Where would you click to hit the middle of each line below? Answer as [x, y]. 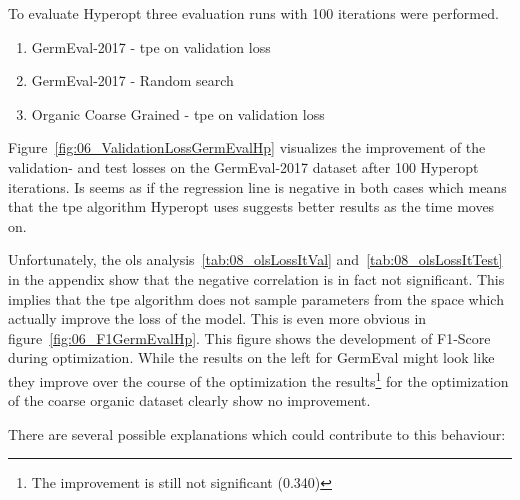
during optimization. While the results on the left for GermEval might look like [251, 357]
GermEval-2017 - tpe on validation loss [151, 46]
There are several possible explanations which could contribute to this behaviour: [257, 433]
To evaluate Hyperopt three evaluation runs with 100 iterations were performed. [253, 13]
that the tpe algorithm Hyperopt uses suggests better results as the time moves [251, 206]
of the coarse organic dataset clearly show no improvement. [189, 400]
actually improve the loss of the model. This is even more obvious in [217, 318]
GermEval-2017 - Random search [132, 80]
